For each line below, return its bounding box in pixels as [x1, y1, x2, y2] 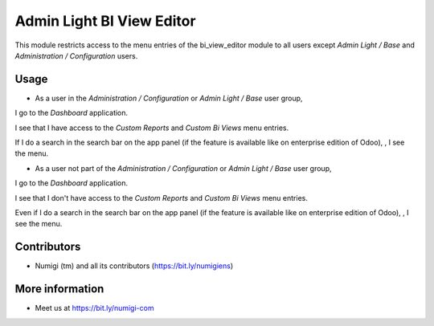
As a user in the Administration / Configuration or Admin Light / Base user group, [35, 93, 303, 103]
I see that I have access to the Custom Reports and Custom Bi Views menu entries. [14, 123, 289, 132]
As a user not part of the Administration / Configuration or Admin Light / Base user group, [35, 163, 332, 173]
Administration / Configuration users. [14, 51, 138, 60]
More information [14, 282, 104, 296]
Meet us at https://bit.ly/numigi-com [35, 304, 154, 313]
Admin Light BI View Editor [14, 12, 196, 30]
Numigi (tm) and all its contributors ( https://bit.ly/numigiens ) [35, 261, 234, 271]
